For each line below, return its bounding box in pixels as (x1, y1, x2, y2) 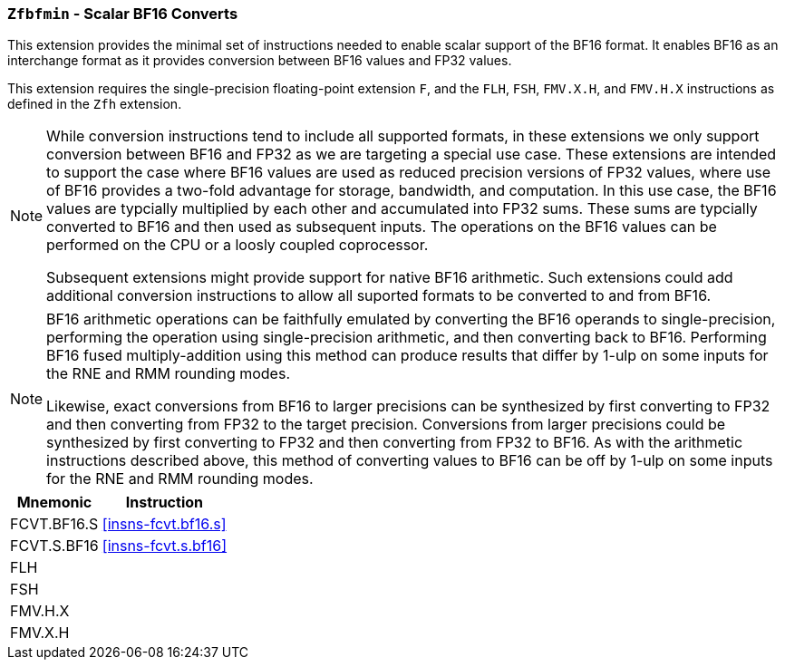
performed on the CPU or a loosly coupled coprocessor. (46, 236, 429, 255)
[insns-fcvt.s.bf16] (102, 536, 228, 556)
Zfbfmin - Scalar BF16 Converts (7, 5, 238, 23)
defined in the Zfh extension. (7, 96, 182, 112)
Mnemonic (16, 493, 92, 512)
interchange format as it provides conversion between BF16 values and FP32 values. (7, 53, 512, 69)
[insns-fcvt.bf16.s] (102, 515, 227, 534)
